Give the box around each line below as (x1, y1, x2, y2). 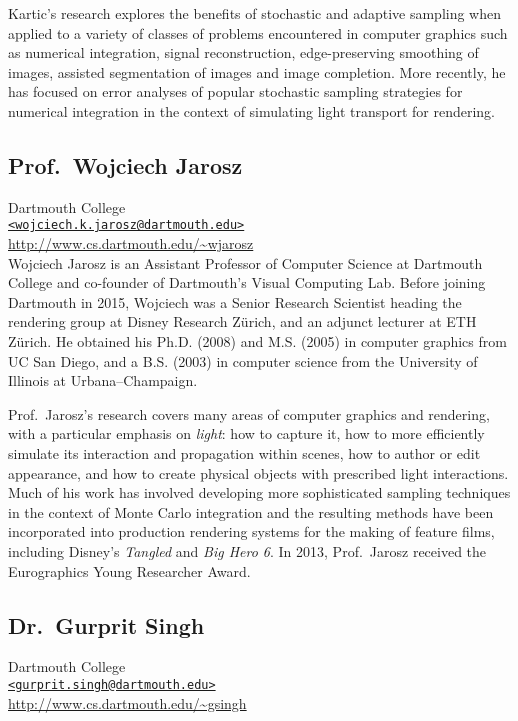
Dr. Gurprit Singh (8, 609, 205, 640)
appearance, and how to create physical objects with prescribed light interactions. (8, 462, 509, 483)
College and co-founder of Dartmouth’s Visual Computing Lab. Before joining (8, 272, 486, 293)
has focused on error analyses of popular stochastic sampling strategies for (8, 81, 463, 102)
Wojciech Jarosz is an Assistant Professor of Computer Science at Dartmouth (8, 252, 483, 273)
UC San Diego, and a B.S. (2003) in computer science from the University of (8, 350, 478, 371)
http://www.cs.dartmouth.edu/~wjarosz (8, 233, 254, 254)
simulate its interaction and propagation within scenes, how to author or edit (8, 442, 481, 463)
